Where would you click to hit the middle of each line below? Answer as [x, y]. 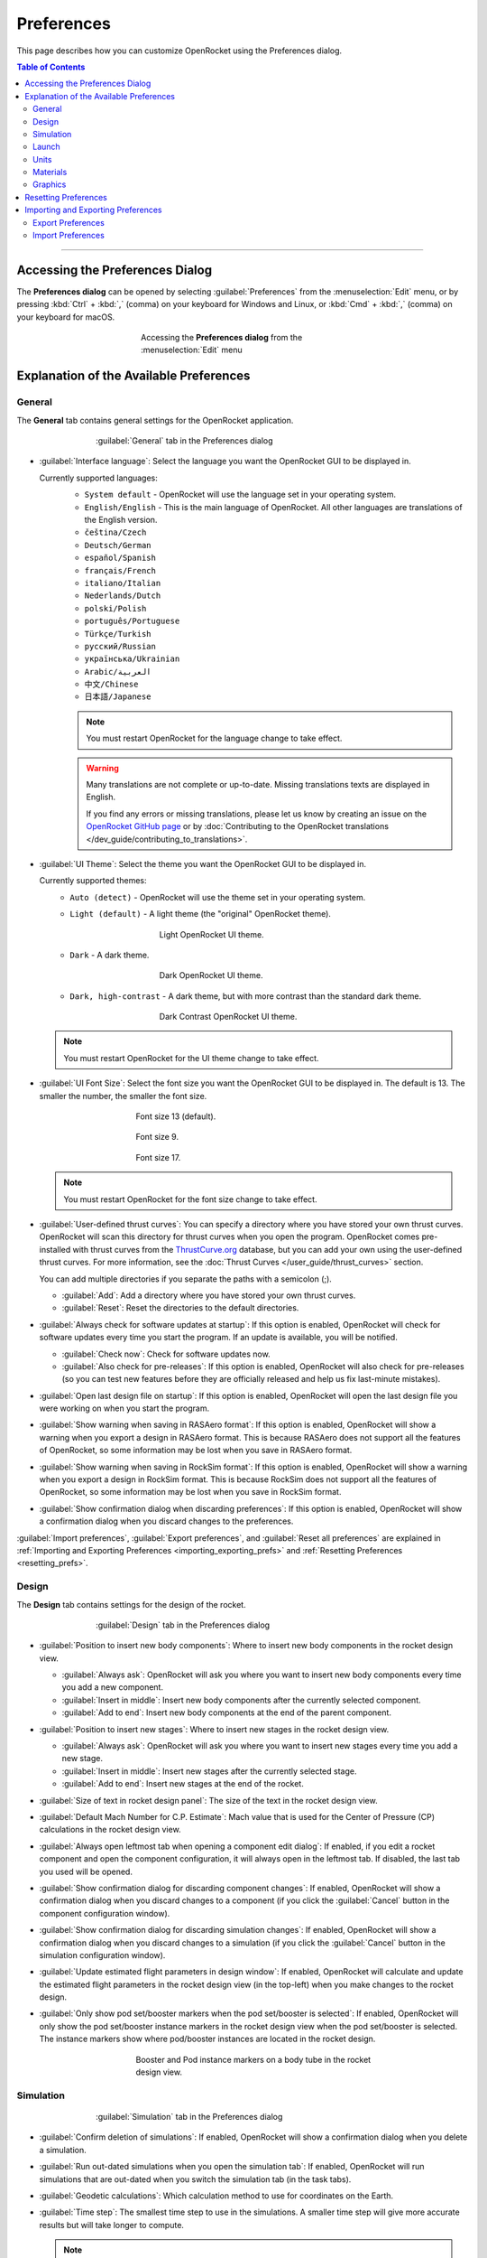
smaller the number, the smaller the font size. [123, 1096]
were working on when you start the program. [124, 1408]
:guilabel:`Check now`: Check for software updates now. [166, 1354]
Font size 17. [158, 1157]
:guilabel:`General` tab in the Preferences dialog [185, 441]
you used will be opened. [86, 1871]
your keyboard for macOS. [66, 317]
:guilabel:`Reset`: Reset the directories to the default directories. [180, 1308]
